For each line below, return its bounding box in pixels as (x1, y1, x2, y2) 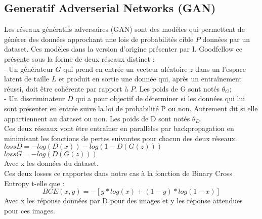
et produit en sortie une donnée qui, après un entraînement (58, 73, 242, 84)
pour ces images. (4, 205, 55, 215)
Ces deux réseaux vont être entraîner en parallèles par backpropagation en (4, 123, 234, 134)
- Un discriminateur (4, 93, 65, 104)
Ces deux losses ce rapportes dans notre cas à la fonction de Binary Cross (4, 167, 232, 178)
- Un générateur (4, 63, 53, 74)
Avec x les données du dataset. (4, 158, 99, 168)
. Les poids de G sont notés (135, 83, 220, 94)
